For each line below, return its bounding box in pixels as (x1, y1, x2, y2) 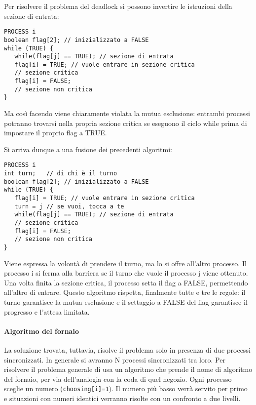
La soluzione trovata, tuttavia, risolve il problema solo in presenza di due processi (4, 345, 251, 355)
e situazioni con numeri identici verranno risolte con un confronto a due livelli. (4, 393, 241, 404)
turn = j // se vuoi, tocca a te (14, 202, 124, 210)
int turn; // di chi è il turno (4, 170, 117, 177)
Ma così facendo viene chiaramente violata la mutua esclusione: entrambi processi (4, 108, 251, 119)
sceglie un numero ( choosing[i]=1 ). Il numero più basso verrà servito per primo (4, 383, 248, 394)
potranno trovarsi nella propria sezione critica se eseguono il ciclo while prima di (4, 118, 247, 128)
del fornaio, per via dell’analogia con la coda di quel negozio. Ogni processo (4, 373, 232, 384)
